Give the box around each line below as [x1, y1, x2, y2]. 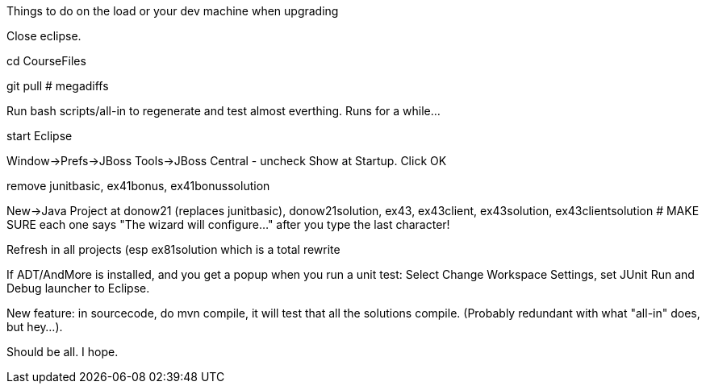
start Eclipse [6, 129, 73, 143]
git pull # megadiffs [6, 79, 109, 93]
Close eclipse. [6, 29, 81, 43]
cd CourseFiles [6, 54, 86, 68]
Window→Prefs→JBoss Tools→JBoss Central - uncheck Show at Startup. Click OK [6, 154, 447, 168]
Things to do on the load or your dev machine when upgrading [6, 4, 339, 18]
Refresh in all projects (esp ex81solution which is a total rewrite [6, 243, 340, 256]
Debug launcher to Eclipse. [6, 281, 150, 295]
